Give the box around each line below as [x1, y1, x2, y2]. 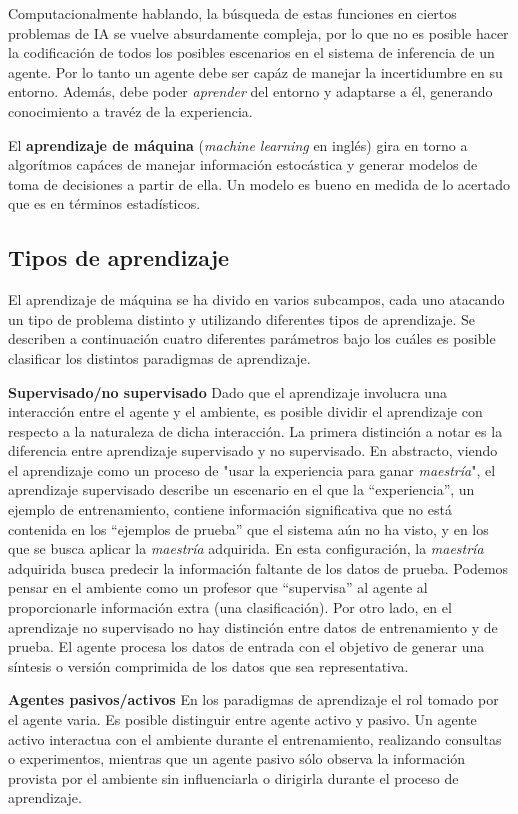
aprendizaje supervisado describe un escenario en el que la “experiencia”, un [8, 479, 475, 500]
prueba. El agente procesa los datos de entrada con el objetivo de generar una [8, 636, 485, 657]
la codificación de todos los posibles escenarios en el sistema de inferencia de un [8, 42, 495, 63]
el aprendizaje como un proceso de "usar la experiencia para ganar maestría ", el [8, 459, 496, 480]
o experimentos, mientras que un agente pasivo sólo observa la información [8, 748, 466, 769]
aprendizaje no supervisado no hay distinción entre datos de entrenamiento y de [8, 616, 498, 637]
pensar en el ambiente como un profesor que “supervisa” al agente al [8, 577, 428, 598]
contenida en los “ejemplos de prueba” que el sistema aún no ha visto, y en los [8, 518, 489, 539]
